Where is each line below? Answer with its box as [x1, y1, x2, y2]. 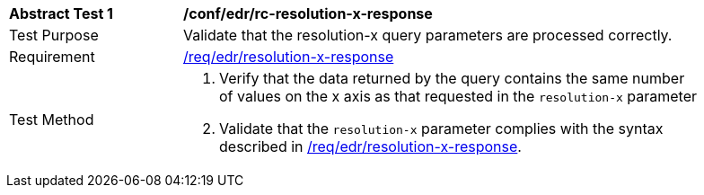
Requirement [9, 48, 95, 66]
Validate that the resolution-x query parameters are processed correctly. [183, 26, 673, 44]
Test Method [9, 111, 94, 129]
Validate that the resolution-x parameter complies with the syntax [219, 120, 664, 137]
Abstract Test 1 [9, 4, 113, 22]
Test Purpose [9, 26, 99, 44]
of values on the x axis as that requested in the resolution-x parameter [219, 87, 698, 105]
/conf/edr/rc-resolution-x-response [183, 4, 433, 22]
